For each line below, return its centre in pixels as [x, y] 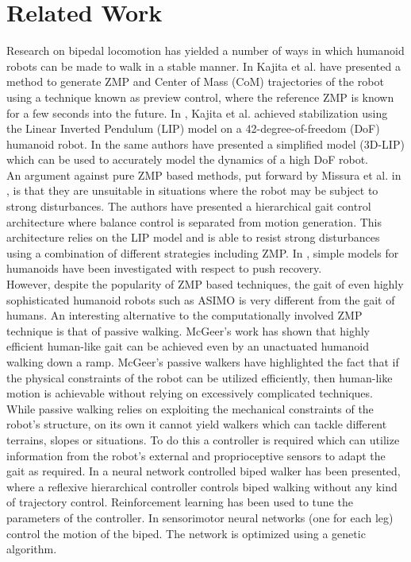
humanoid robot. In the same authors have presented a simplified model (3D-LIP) [205, 143]
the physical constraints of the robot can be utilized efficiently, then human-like [200, 377]
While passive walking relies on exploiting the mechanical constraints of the [190, 408]
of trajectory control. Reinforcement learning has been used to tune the [180, 502]
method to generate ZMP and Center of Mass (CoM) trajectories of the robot [195, 81]
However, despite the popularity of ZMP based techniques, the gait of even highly [205, 284]
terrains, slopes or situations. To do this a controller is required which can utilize [203, 439]
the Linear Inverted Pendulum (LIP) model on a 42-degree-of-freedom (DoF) [193, 128]
